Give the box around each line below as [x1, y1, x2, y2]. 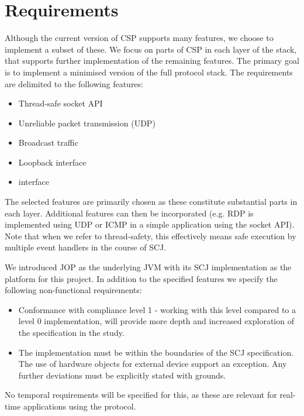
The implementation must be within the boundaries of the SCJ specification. [18, 346, 294, 358]
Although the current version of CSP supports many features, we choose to [5, 32, 274, 44]
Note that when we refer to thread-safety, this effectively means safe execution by [5, 229, 296, 242]
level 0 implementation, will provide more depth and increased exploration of [18, 315, 294, 327]
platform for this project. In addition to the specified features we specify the [5, 272, 278, 284]
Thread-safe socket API [18, 97, 103, 109]
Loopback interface [18, 156, 87, 168]
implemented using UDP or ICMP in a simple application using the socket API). [5, 218, 295, 231]
